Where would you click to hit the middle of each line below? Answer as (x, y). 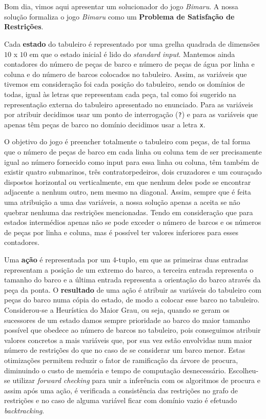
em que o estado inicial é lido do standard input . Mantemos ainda (132, 54)
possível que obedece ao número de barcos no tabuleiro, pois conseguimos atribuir (132, 330)
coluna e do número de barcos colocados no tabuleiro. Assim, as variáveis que (126, 74)
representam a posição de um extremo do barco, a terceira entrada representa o (129, 269)
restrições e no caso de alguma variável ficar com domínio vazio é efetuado (121, 400)
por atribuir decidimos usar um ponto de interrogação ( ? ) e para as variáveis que (131, 114)
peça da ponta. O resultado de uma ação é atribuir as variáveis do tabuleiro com (133, 289)
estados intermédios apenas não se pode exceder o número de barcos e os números (133, 222)
